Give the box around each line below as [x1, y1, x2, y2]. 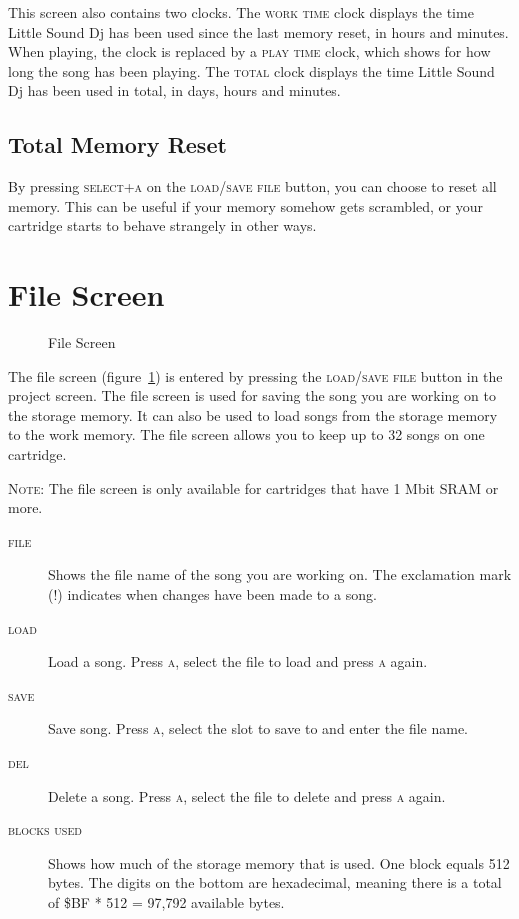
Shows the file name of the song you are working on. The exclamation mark [48, 564, 512, 585]
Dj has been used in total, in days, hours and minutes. [8, 80, 341, 101]
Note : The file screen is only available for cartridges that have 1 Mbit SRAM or [8, 477, 499, 498]
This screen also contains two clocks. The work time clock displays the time [8, 2, 474, 22]
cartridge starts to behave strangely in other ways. [8, 215, 317, 236]
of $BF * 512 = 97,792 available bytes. [48, 891, 285, 912]
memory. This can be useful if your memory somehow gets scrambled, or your [8, 195, 484, 216]
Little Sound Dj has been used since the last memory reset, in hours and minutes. [8, 21, 509, 42]
